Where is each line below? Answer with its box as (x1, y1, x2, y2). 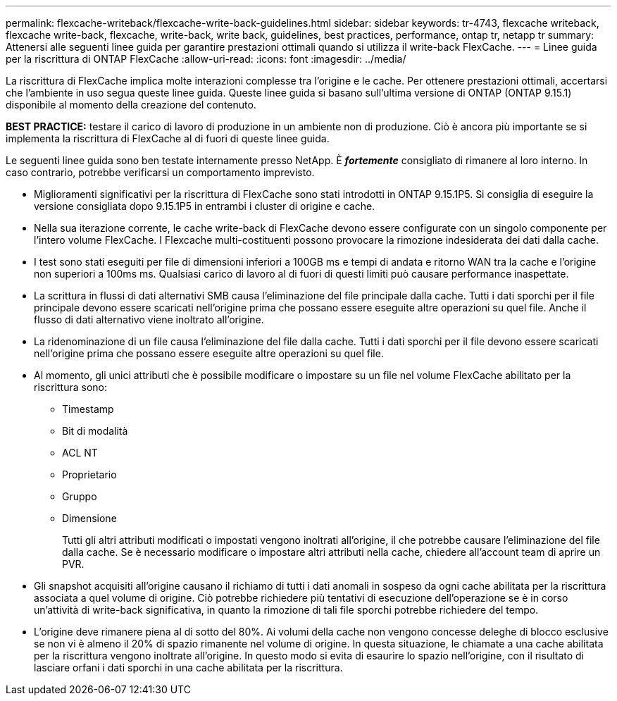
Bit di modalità (62, 425, 128, 437)
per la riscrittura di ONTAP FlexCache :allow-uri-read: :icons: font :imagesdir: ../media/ (6, 53, 406, 65)
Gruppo (62, 490, 97, 502)
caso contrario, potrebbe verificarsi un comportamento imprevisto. (6, 166, 315, 178)
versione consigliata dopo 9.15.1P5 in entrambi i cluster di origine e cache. (34, 200, 375, 212)
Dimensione (62, 512, 117, 524)
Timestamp (62, 403, 114, 415)
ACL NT (62, 447, 98, 459)
